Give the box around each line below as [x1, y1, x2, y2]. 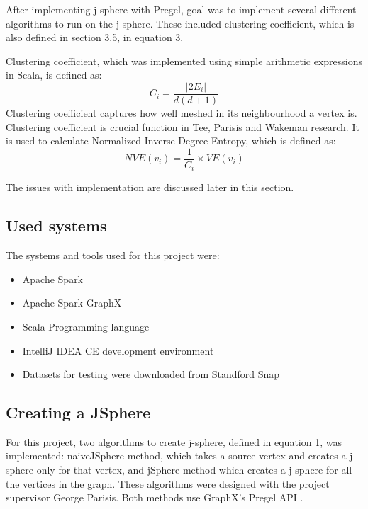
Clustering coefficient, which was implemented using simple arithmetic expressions [6, 53, 363, 68]
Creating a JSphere [6, 401, 151, 423]
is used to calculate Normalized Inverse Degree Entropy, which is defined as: [6, 133, 336, 148]
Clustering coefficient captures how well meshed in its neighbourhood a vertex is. [6, 105, 357, 120]
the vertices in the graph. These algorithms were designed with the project [6, 476, 330, 491]
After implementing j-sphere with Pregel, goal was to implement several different [6, 2, 357, 16]
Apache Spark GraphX [22, 295, 122, 310]
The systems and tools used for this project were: [6, 248, 220, 263]
